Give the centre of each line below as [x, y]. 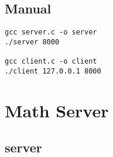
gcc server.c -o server [51, 32]
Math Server [57, 110]
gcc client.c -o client [51, 62]
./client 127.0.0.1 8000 [53, 71]
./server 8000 [32, 42]
